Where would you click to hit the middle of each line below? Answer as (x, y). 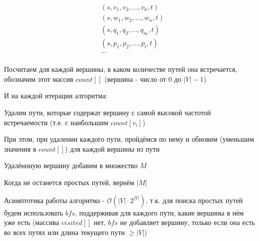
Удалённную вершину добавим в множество (71, 165)
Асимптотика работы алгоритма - (54, 200)
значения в (20, 148)
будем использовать (34, 212)
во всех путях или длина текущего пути (64, 232)
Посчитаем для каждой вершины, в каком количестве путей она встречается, (121, 69)
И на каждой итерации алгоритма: (56, 96)
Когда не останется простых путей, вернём (69, 182)
